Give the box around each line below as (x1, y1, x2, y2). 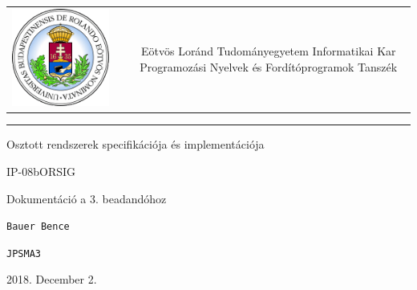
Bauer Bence (6, 221, 70, 233)
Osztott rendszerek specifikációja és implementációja (6, 136, 265, 153)
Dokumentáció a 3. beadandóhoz (6, 190, 167, 206)
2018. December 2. (6, 271, 97, 288)
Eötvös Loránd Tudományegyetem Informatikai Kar (140, 43, 396, 59)
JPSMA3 (6, 247, 41, 259)
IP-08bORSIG (6, 162, 76, 179)
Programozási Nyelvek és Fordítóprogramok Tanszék (140, 58, 398, 75)
